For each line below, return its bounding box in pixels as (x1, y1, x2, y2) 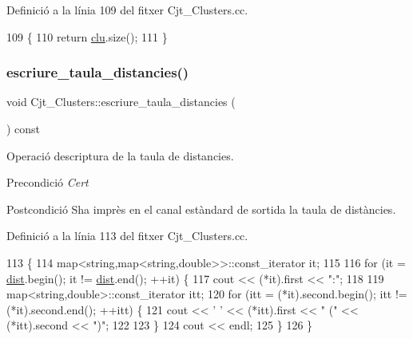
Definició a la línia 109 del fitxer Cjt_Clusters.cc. (6, 2, 248, 18)
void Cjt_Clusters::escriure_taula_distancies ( (6, 93, 236, 110)
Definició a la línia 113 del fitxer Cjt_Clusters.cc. (6, 227, 248, 244)
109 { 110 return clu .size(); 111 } (6, 28, 168, 45)
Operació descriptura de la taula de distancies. (6, 147, 234, 164)
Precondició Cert (6, 174, 89, 191)
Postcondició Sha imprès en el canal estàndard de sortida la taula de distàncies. (6, 200, 396, 217)
